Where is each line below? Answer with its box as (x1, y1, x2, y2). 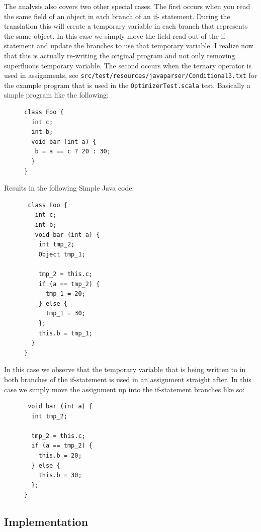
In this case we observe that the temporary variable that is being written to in (4, 364, 246, 375)
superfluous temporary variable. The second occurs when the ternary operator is (4, 60, 251, 70)
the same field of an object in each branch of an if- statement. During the (4, 11, 230, 21)
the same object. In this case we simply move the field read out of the (4, 30, 219, 41)
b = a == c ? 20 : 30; (35, 148, 111, 155)
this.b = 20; (38, 452, 82, 460)
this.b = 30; (38, 472, 82, 479)
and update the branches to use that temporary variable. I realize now (37, 40, 253, 51)
